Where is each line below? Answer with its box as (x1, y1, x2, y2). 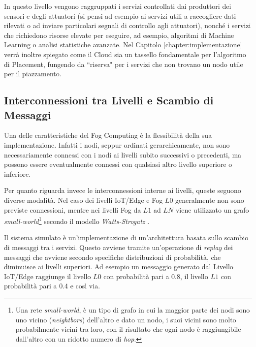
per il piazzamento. (4, 68, 62, 79)
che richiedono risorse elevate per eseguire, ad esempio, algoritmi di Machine (4, 30, 234, 40)
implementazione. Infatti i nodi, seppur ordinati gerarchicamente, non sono (4, 139, 230, 150)
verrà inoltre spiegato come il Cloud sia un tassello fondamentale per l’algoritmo (4, 49, 246, 59)
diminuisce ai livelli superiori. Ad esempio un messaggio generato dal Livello (4, 261, 233, 272)
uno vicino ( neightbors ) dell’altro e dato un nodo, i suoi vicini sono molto (15, 314, 236, 324)
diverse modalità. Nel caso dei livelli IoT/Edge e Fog (4, 194, 163, 205)
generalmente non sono (175, 194, 244, 205)
